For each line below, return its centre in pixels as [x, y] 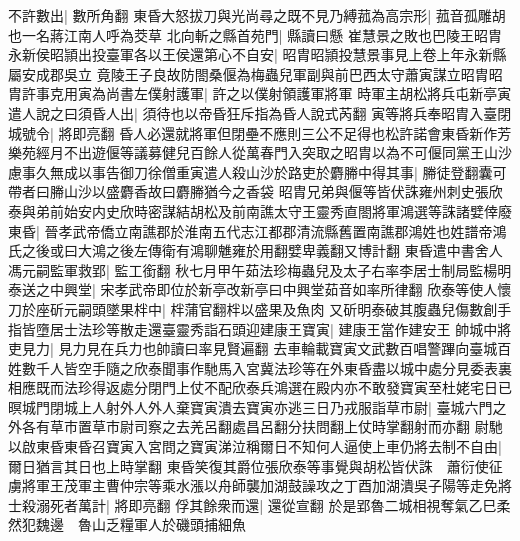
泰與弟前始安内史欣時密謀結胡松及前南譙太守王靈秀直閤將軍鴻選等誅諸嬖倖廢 [260, 210]
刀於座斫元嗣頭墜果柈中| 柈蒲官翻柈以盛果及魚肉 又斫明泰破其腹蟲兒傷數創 [253, 308]
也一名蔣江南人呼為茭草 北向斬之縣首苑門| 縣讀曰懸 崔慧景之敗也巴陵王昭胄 [255, 34]
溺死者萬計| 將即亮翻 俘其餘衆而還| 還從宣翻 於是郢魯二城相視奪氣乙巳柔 [273, 504]
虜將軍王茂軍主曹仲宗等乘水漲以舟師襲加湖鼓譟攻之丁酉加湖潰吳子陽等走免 [253, 485]
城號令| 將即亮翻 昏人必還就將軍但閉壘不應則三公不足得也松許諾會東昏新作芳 [260, 132]
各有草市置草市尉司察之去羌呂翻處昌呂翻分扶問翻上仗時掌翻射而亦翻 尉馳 [262, 426]
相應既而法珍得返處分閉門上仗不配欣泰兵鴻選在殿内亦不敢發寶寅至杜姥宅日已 [260, 387]
